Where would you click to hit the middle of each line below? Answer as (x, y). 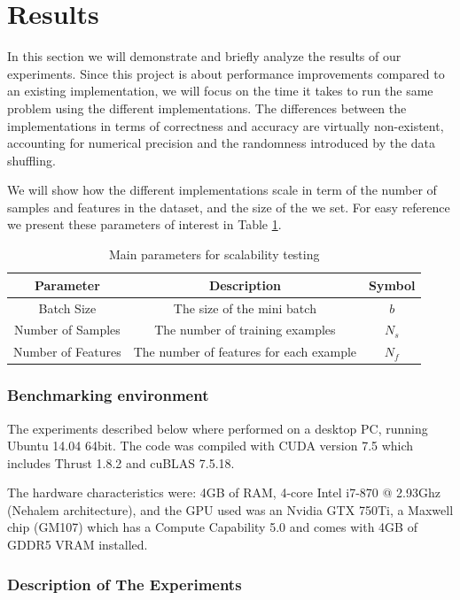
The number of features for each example (245, 352)
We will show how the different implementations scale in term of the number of (222, 190)
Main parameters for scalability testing (214, 254)
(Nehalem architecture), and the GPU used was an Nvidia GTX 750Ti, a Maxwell (230, 509)
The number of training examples (245, 330)
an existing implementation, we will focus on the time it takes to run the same (220, 91)
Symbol (392, 285)
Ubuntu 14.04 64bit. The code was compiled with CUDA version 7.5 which (211, 446)
